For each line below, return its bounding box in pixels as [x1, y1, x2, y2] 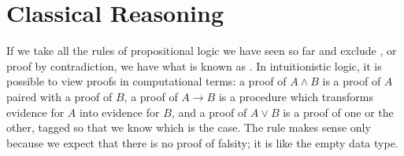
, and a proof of [171, 103, 247, 120]
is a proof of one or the [283, 103, 394, 120]
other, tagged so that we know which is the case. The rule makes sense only [6, 119, 371, 136]
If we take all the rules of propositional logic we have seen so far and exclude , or [6, 42, 397, 59]
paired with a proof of [6, 88, 113, 104]
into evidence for [79, 103, 160, 120]
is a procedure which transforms [218, 88, 373, 104]
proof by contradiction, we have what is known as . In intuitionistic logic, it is [6, 57, 382, 74]
